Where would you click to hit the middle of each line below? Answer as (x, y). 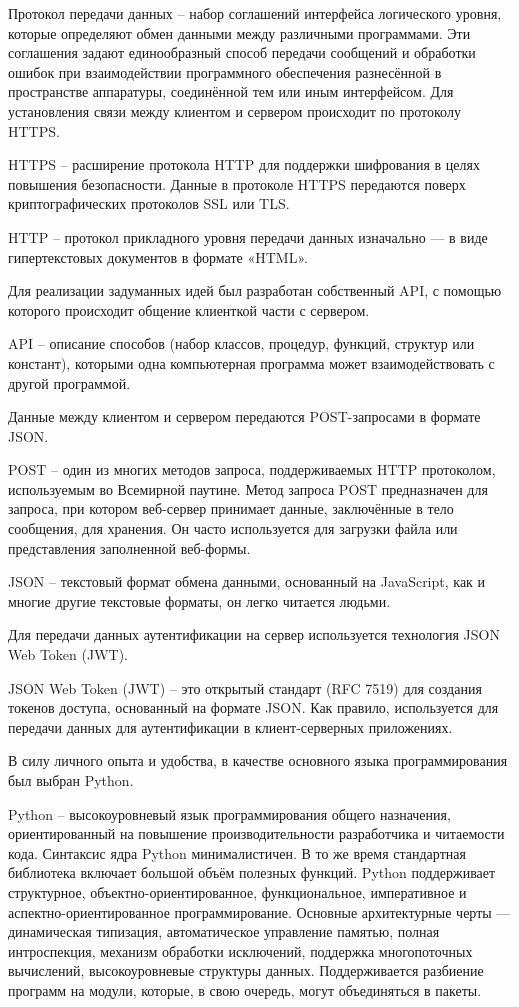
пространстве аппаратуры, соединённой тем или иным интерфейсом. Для (231, 91)
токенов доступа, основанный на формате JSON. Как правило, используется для (253, 707)
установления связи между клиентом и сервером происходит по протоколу (234, 110)
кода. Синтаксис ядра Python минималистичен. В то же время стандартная (237, 852)
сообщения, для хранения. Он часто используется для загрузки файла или (233, 528)
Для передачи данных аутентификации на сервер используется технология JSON (254, 634)
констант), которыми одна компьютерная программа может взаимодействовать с (251, 362)
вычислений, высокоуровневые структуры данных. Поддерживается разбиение (246, 970)
